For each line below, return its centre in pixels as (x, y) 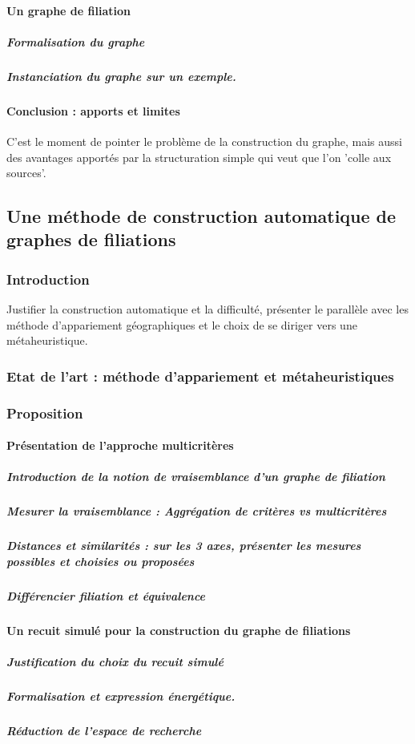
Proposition (45, 412)
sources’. (26, 173)
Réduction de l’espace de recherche (104, 730)
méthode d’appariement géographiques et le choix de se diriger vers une (182, 324)
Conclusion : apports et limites (93, 110)
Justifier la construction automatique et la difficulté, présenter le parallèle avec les (207, 309)
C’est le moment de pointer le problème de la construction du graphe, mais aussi (205, 141)
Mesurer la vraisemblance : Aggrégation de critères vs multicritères (197, 511)
